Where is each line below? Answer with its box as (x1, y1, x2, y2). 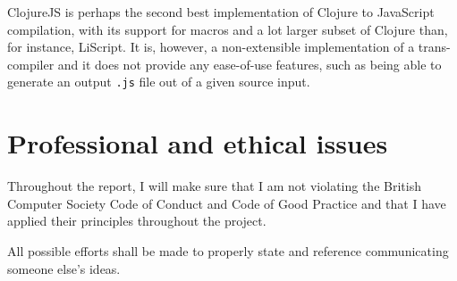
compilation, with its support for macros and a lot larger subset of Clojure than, (7, 20, 448, 38)
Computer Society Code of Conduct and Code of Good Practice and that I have (7, 194, 446, 212)
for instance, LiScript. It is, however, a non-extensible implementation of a (7, 37, 415, 56)
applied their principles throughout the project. (7, 211, 267, 230)
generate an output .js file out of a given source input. (7, 72, 310, 91)
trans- (418, 37, 451, 56)
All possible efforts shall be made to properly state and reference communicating (7, 241, 449, 260)
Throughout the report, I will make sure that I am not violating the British (7, 177, 421, 195)
